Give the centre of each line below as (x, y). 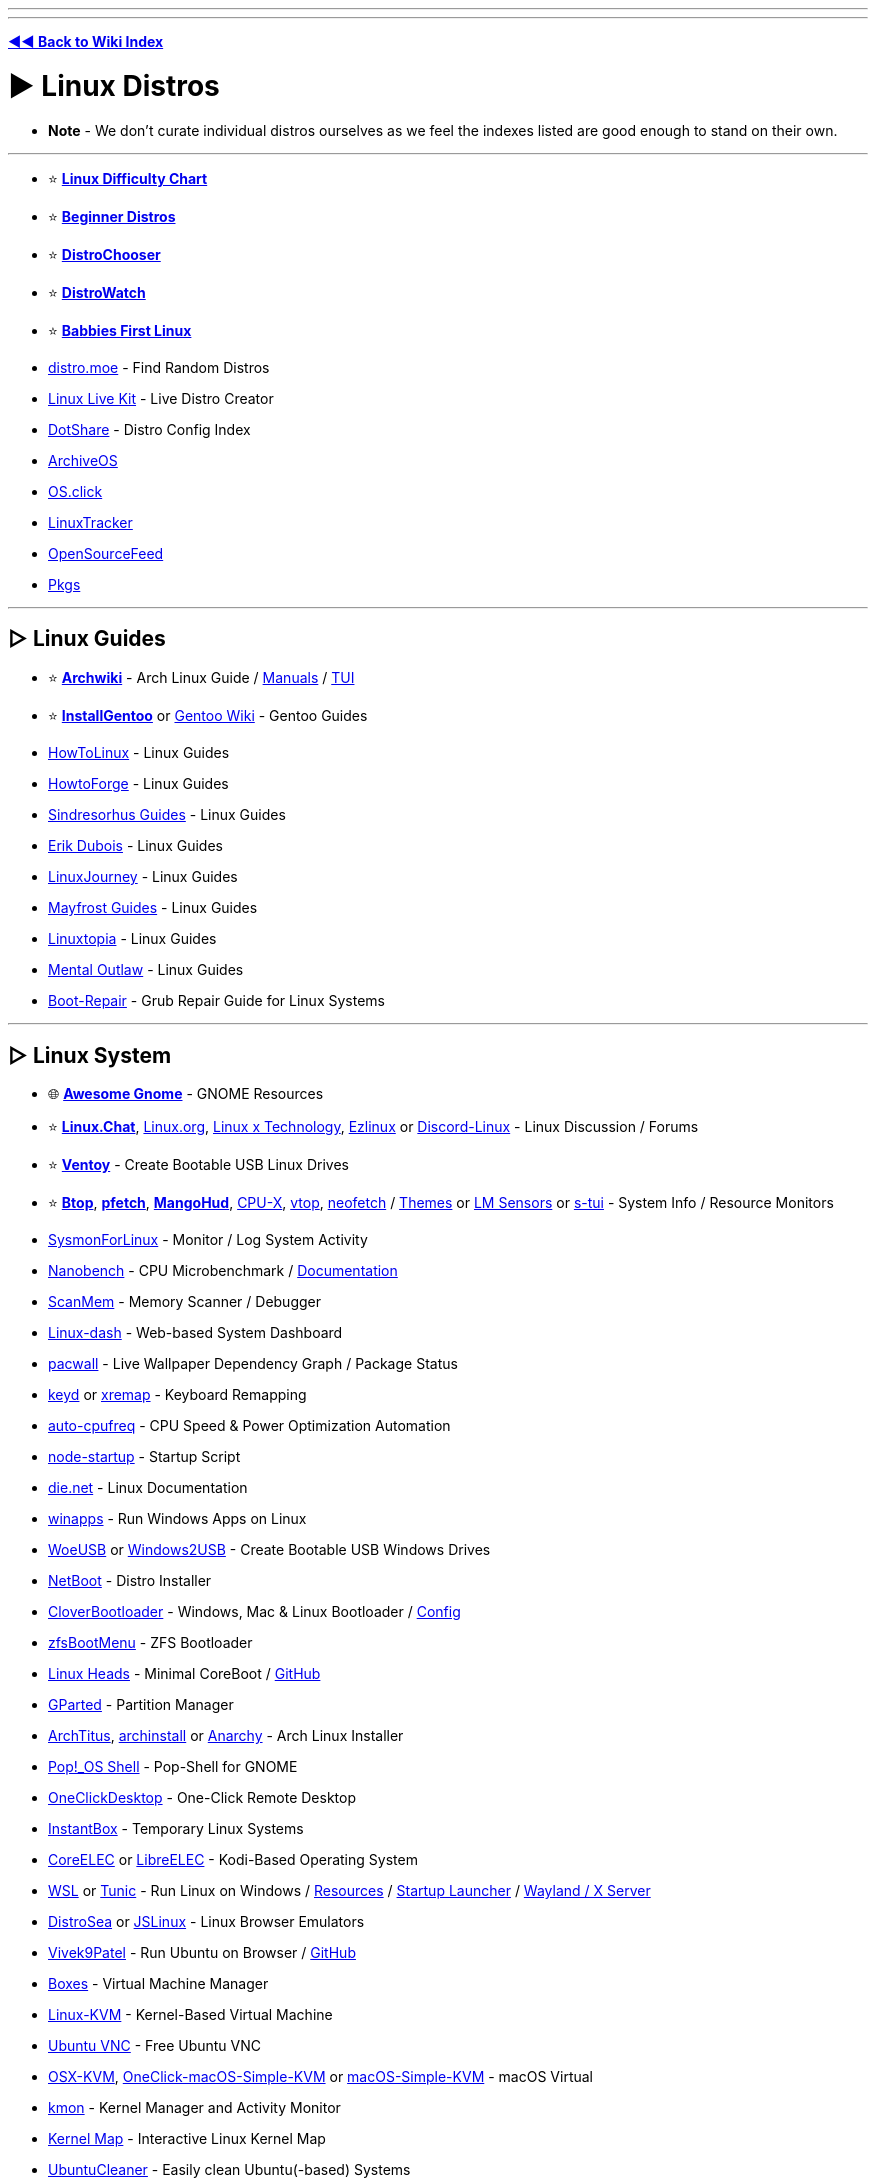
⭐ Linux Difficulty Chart (128, 178)
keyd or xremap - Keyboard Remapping (177, 1395)
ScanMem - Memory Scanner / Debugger (184, 1302)
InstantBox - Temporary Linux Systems (176, 1829)
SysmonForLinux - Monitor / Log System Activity (208, 1240)
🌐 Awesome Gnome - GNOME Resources (186, 1094)
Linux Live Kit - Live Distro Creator (161, 398)
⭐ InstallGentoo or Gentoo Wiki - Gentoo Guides (208, 716)
